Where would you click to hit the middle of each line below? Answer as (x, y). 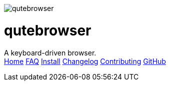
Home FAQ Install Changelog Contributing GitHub (85, 61)
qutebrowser (48, 30)
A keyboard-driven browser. (50, 52)
